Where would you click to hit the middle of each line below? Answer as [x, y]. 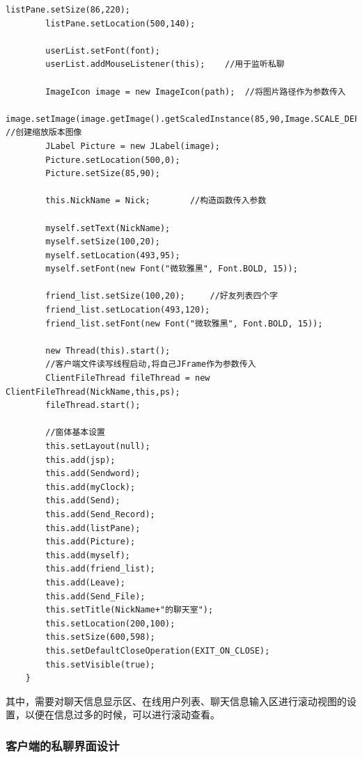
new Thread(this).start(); [108, 350]
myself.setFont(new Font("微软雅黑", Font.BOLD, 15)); [172, 269]
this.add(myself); [88, 555]
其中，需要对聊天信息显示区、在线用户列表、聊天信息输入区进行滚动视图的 [176, 701]
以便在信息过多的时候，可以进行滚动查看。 [122, 714]
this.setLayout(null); [98, 446]
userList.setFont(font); [103, 50]
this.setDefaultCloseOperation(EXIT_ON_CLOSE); [158, 650]
